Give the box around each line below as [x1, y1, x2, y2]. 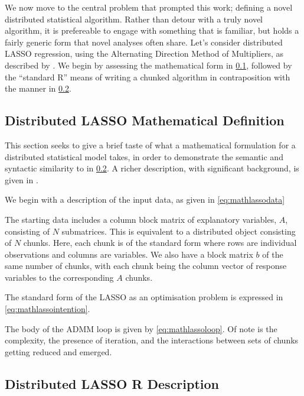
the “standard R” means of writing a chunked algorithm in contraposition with [5, 70, 290, 83]
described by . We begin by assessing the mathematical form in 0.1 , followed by [5, 59, 292, 71]
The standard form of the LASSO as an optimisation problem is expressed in [5, 291, 283, 303]
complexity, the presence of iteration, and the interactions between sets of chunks [5, 334, 299, 346]
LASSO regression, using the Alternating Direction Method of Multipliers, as [5, 47, 283, 60]
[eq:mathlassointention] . [5, 303, 90, 315]
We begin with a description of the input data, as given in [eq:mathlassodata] [5, 193, 285, 206]
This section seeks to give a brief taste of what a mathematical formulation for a [5, 138, 296, 151]
